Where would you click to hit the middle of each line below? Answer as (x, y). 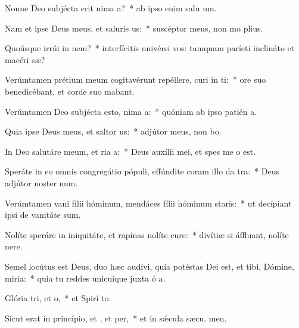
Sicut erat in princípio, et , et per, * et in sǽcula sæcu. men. (116, 318)
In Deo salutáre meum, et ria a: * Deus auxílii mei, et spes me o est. (130, 151)
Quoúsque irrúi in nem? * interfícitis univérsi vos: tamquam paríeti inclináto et (150, 48)
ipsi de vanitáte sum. (43, 215)
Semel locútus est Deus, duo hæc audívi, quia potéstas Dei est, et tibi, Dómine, (149, 266)
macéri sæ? (25, 59)
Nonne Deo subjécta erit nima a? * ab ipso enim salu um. (111, 8)
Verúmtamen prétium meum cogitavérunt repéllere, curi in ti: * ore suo (136, 79)
